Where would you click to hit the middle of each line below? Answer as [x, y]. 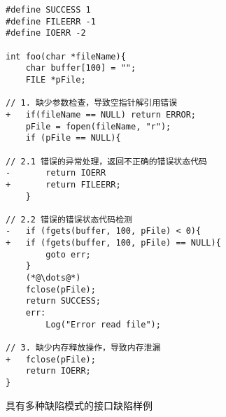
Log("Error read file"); [103, 324]
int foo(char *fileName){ [66, 56]
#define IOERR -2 [46, 33]
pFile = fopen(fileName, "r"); [98, 126]
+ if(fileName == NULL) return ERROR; [101, 114]
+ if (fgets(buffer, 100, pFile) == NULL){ [113, 243]
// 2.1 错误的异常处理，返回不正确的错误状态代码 [106, 161]
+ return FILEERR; [63, 184]
